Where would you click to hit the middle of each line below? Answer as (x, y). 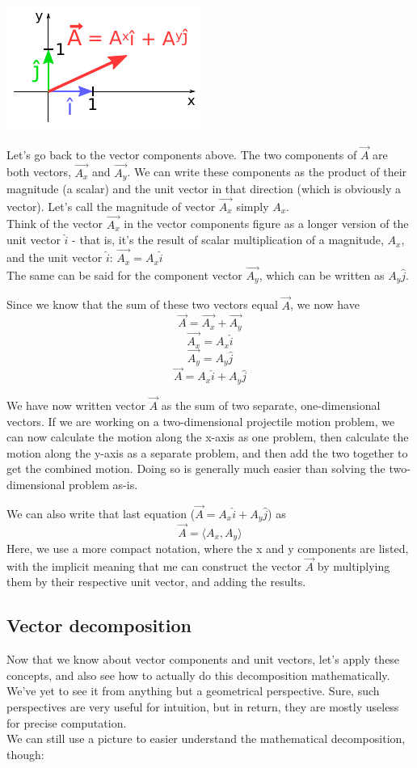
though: (25, 754)
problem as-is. (103, 485)
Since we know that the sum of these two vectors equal (142, 304)
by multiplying (354, 565)
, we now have (324, 304)
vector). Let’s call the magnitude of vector (111, 206)
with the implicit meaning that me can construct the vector (154, 565)
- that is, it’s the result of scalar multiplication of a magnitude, (228, 240)
